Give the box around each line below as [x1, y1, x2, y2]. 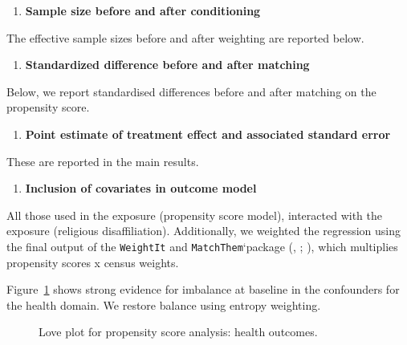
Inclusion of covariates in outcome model [25, 180, 257, 197]
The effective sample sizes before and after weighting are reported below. [6, 29, 364, 46]
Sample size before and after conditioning [25, 2, 261, 18]
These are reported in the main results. [6, 152, 199, 169]
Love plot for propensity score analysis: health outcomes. [39, 323, 318, 340]
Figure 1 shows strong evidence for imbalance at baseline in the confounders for [6, 281, 400, 298]
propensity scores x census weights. [6, 254, 179, 270]
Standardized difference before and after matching [25, 56, 310, 73]
